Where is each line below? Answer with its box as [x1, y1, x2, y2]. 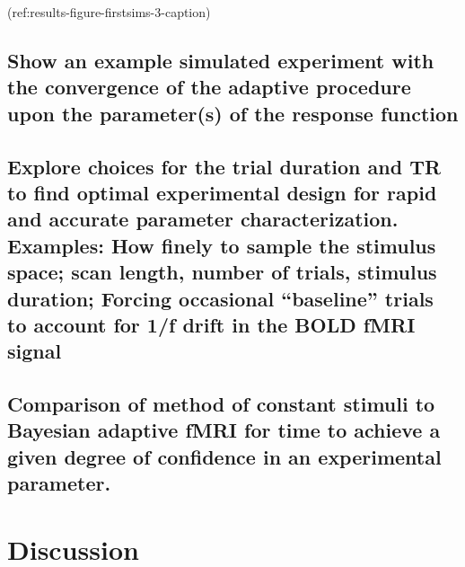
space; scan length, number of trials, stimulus [7, 258, 437, 286]
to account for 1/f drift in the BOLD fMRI [7, 310, 416, 338]
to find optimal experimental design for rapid [7, 178, 437, 206]
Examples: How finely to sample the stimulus [7, 231, 436, 259]
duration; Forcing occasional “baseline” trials [7, 284, 434, 312]
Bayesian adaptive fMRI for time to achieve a [7, 416, 441, 444]
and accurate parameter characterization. [7, 205, 399, 233]
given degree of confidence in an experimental [7, 442, 442, 470]
